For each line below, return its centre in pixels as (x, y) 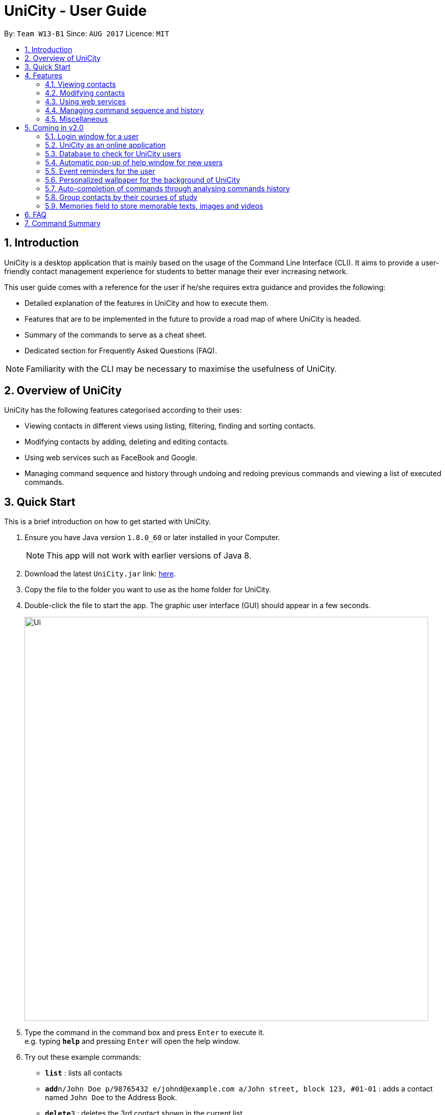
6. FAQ (36, 214)
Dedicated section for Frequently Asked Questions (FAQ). (121, 350)
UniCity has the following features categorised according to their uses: (123, 410)
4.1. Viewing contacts (80, 84)
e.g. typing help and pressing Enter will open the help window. (132, 1041)
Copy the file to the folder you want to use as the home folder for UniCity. (148, 590)
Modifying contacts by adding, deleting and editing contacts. (127, 442)
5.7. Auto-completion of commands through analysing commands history (168, 188)
